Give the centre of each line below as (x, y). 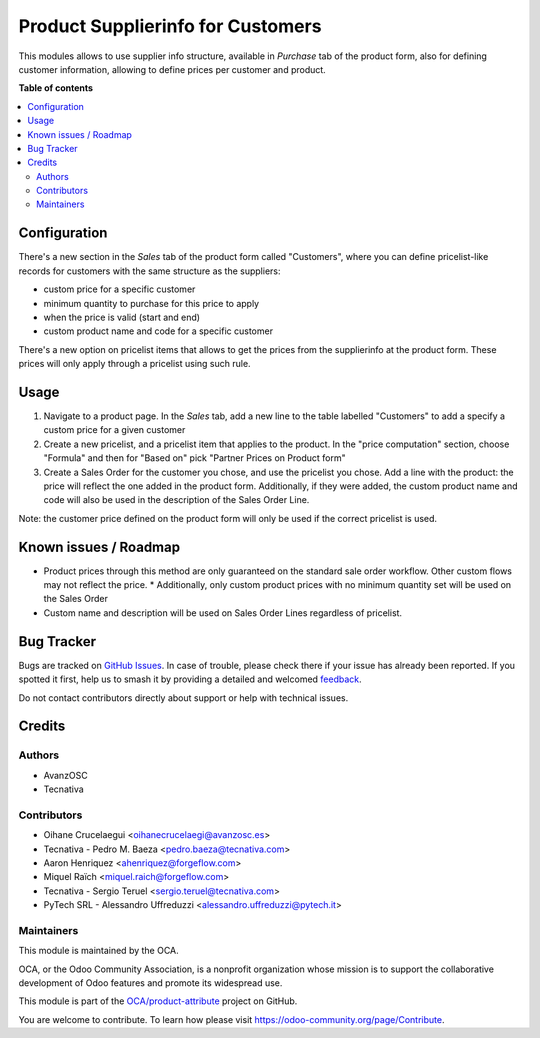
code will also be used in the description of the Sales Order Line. (176, 500)
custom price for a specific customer (119, 289)
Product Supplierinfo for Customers (170, 26)
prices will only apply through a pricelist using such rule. (134, 364)
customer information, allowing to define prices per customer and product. (172, 69)
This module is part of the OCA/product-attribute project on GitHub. (158, 1001)
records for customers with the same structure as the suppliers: (149, 271)
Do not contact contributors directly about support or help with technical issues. (183, 697)
